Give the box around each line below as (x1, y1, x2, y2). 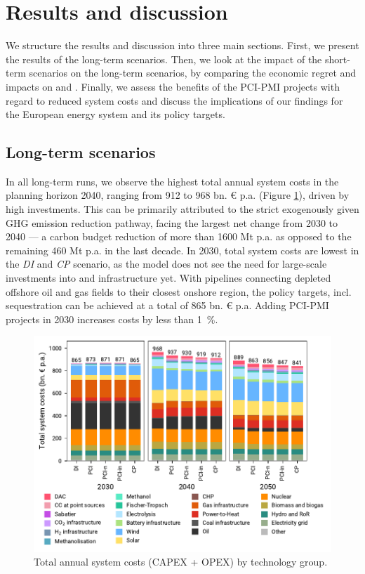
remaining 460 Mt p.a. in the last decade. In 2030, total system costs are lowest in (6, 242, 359, 257)
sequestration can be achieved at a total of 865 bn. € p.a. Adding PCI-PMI (6, 298, 329, 313)
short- (324, 51, 350, 66)
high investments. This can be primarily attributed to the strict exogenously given (6, 202, 359, 216)
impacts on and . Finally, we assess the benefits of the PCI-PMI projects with (6, 79, 340, 93)
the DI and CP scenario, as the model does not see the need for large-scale (6, 256, 327, 271)
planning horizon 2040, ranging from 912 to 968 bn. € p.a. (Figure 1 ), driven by (6, 188, 350, 202)
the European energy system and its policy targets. (6, 107, 225, 122)
